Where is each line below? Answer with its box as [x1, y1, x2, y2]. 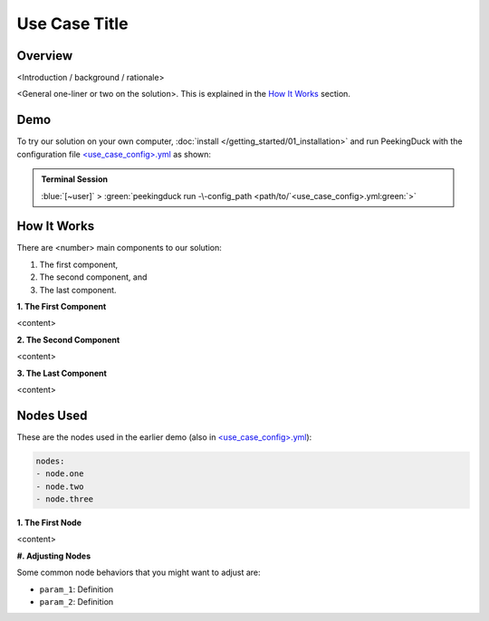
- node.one [35, 469, 84, 479]
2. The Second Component [16, 334, 120, 345]
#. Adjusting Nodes [16, 550, 91, 561]
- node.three [35, 494, 94, 504]
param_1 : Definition [39, 584, 114, 595]
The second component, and [39, 272, 148, 282]
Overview [16, 48, 73, 63]
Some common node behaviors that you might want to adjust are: [16, 567, 261, 578]
